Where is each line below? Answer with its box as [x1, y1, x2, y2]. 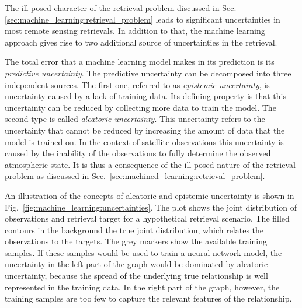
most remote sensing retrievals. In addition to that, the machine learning [5, 24, 265, 37]
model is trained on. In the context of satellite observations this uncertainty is [5, 135, 284, 148]
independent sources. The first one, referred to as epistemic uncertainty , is [5, 78, 270, 90]
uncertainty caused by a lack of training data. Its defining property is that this [5, 90, 286, 102]
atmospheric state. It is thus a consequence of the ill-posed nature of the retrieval [5, 158, 296, 170]
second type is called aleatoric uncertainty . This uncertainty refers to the [5, 113, 265, 125]
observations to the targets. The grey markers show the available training [5, 235, 267, 247]
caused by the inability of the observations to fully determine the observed [5, 147, 271, 159]
